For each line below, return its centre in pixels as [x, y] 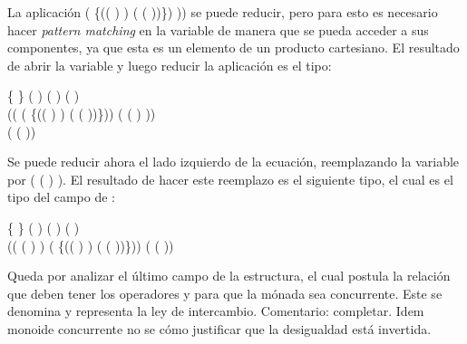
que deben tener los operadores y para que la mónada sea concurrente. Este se [225, 293]
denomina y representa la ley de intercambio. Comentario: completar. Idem [216, 311]
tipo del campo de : [61, 197]
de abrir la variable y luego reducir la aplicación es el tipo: [170, 65]
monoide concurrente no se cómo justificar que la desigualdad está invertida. [219, 328]
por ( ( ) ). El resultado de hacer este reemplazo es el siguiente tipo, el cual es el [230, 179]
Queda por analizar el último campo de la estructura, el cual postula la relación [229, 276]
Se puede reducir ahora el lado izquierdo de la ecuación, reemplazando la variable [233, 162]
